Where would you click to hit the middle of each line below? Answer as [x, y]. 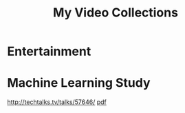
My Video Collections [116, 13]
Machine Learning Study [79, 83]
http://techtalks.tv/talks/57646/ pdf [57, 102]
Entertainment [49, 51]
